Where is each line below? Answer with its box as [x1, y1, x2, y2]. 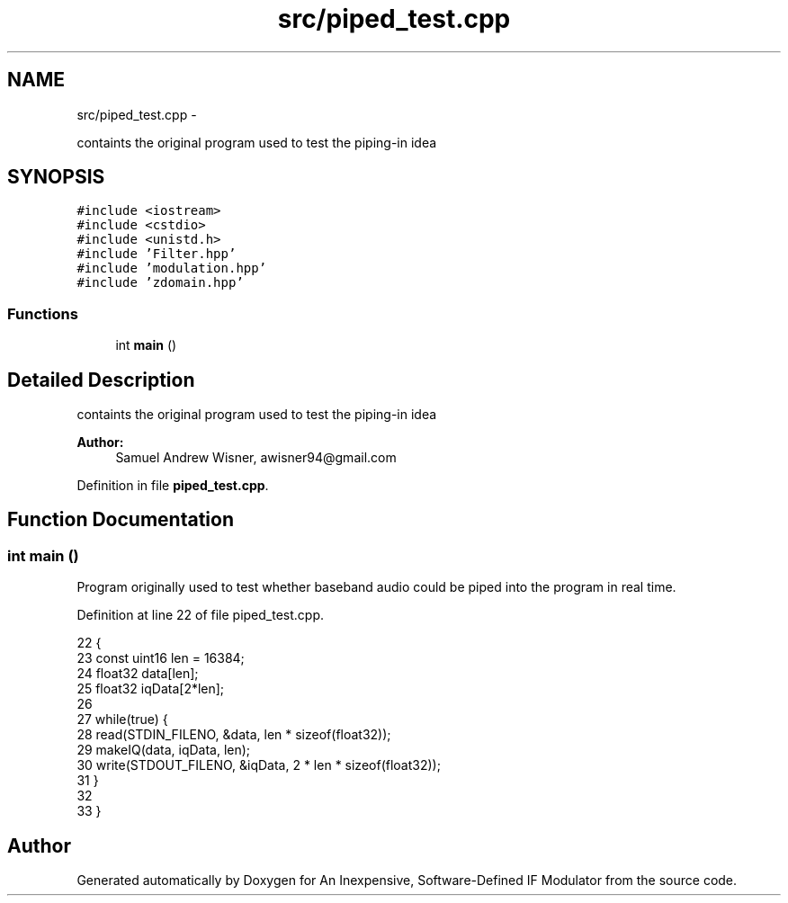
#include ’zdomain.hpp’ [76, 275, 244, 291]
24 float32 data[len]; [76, 666, 199, 682]
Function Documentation [7, 508, 234, 532]
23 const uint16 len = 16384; [76, 650, 245, 666]
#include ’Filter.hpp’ [76, 246, 237, 262]
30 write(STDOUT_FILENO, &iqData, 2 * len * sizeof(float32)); [76, 757, 441, 773]
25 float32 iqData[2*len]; [76, 681, 225, 697]
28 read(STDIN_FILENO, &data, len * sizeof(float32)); [76, 727, 391, 743]
